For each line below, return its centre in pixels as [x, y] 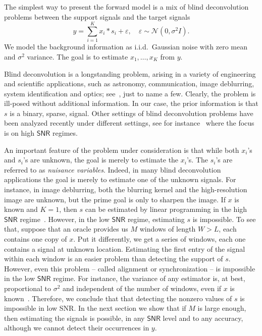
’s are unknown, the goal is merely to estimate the [101, 160]
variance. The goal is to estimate [77, 56]
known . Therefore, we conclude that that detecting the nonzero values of [118, 298]
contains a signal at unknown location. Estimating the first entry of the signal [125, 248]
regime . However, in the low [65, 219]
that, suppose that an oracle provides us [66, 229]
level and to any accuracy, [203, 318]
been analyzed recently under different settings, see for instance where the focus [129, 123]
